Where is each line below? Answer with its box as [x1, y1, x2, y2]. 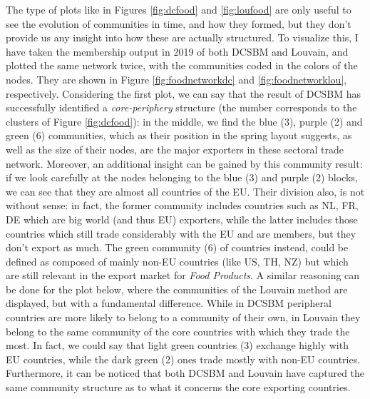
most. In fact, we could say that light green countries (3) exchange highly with [6, 338, 349, 353]
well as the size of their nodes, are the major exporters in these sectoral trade [6, 141, 344, 156]
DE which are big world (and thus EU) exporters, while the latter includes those [6, 211, 358, 226]
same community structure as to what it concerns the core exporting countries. [6, 380, 351, 395]
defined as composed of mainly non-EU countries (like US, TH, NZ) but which [6, 253, 349, 268]
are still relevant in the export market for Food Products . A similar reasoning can [6, 268, 360, 283]
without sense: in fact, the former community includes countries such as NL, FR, [6, 198, 359, 213]
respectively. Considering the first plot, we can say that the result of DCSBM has [6, 86, 361, 101]
